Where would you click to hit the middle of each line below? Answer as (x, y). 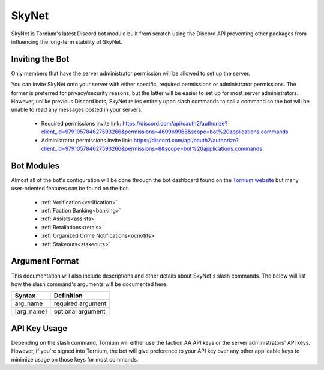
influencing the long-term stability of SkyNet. (67, 41)
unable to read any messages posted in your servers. (77, 110)
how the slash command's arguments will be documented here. (89, 284)
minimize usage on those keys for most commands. (75, 359)
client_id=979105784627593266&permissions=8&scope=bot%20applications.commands (151, 148)
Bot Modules (35, 165)
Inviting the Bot (40, 59)
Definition (68, 296)
